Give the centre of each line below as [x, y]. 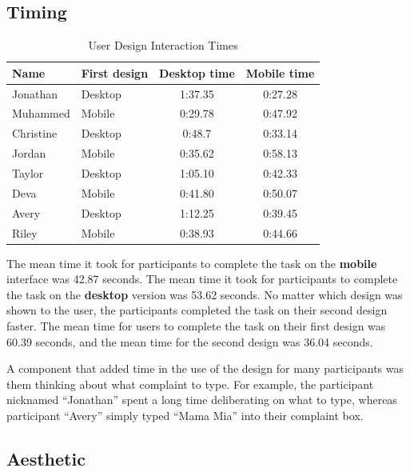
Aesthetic [46, 458]
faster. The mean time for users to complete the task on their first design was [196, 326]
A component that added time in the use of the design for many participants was [205, 368]
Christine [35, 133]
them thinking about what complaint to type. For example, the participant [190, 384]
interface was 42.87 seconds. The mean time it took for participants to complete [202, 279]
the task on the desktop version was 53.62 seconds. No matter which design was [205, 294]
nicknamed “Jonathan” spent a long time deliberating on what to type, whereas [202, 400]
